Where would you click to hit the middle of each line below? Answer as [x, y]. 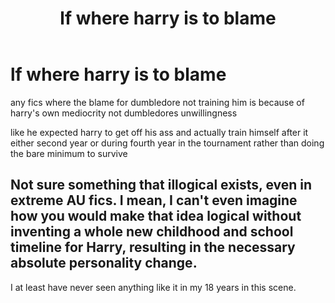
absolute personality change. [104, 263]
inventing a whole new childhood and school [152, 232]
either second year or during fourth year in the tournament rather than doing [167, 143]
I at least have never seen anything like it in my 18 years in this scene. [153, 287]
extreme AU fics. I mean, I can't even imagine [154, 200]
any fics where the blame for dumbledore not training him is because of [157, 102]
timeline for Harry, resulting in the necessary [153, 247]
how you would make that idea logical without [156, 216]
